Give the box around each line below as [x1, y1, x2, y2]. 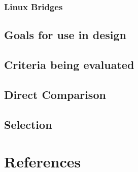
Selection [4, 116, 52, 132]
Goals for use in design [4, 27, 126, 43]
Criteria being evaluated [4, 57, 134, 73]
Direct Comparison [4, 86, 106, 102]
